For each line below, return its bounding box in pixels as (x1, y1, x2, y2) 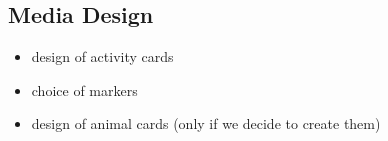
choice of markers (31, 79, 138, 100)
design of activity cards (31, 46, 174, 67)
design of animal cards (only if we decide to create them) (31, 113, 381, 134)
